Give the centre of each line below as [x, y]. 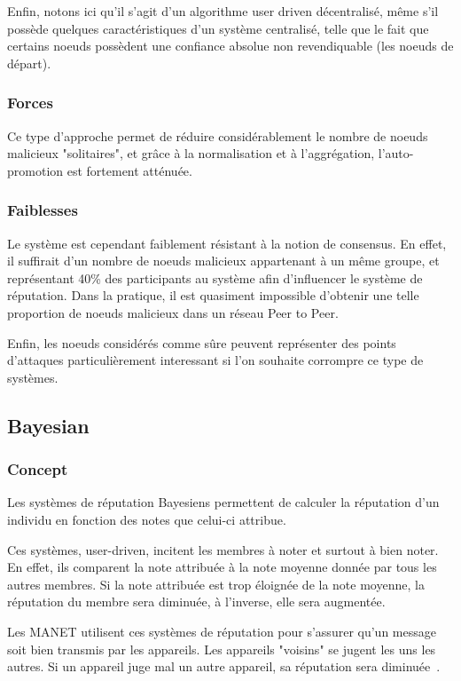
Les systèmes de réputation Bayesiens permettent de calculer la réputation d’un [223, 502]
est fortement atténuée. [129, 170]
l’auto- [396, 153]
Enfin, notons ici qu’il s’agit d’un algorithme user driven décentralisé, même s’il [223, 11]
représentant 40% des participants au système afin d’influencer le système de [215, 277]
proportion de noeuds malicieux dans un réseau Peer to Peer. [173, 312]
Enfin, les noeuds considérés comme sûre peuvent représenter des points [202, 342]
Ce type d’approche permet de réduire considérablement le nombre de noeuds [218, 135]
